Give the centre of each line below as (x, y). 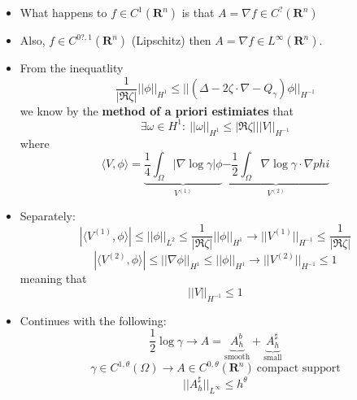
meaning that (53, 278)
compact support (298, 369)
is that (198, 12)
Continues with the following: (93, 320)
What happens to (63, 12)
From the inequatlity (72, 67)
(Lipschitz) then (171, 40)
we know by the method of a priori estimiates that (157, 110)
